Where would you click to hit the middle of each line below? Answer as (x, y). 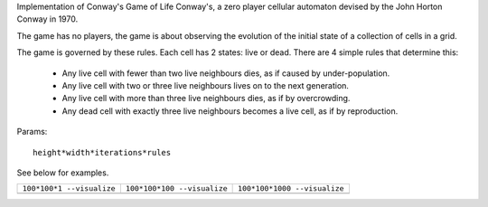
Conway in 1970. (47, 19)
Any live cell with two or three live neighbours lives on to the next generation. (206, 85)
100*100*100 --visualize (176, 188)
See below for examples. (63, 173)
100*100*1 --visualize (69, 188)
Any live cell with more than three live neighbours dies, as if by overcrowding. (206, 99)
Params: (32, 132)
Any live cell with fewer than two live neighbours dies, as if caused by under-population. (226, 73)
